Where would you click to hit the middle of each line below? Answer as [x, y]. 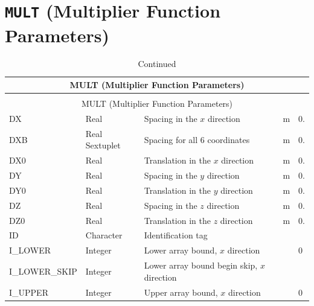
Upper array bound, [181, 292]
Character [104, 235]
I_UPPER [29, 292]
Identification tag [176, 235]
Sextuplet [103, 145]
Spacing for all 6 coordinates [197, 139]
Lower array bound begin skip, [201, 265]
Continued [157, 64]
